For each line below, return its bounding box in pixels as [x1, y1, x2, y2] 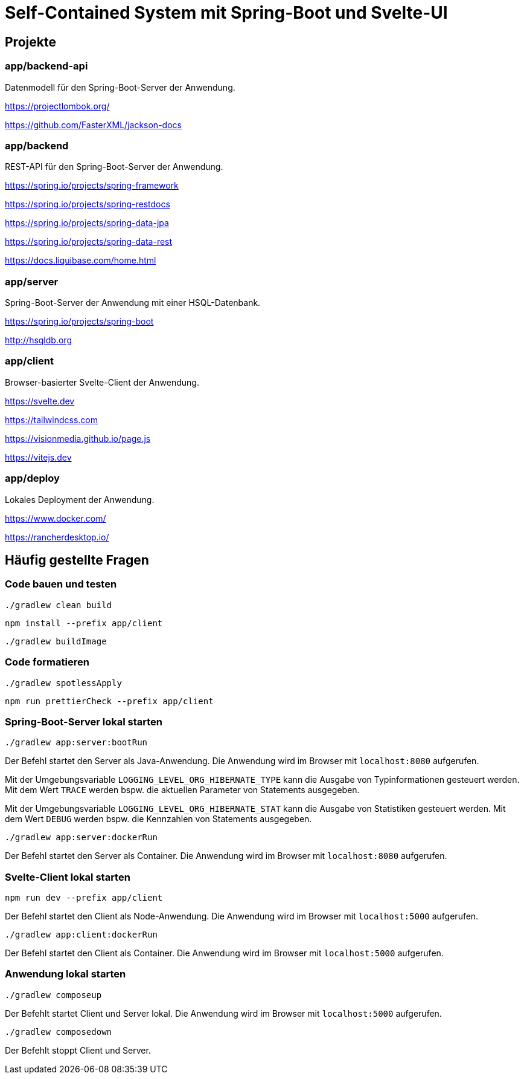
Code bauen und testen [5, 578, 117, 591]
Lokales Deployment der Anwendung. [5, 494, 155, 505]
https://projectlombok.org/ [5, 100, 110, 111]
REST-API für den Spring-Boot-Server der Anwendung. [5, 161, 223, 172]
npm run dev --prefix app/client [5, 893, 163, 903]
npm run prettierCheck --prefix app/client [5, 696, 214, 706]
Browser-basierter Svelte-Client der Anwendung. [5, 377, 199, 387]
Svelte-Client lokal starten [5, 870, 130, 883]
